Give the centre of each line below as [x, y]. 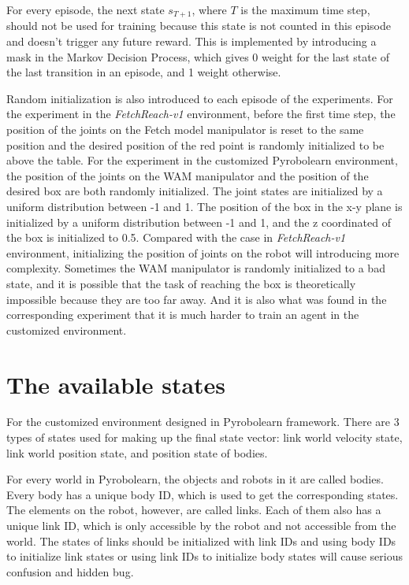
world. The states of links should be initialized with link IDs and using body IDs [201, 541]
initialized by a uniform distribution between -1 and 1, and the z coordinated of [199, 222]
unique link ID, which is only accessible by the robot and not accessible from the [201, 526]
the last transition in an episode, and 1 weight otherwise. [144, 72]
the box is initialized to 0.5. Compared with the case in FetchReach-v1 [176, 237]
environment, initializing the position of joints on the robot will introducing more [203, 252]
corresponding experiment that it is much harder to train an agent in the [183, 315]
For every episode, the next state [86, 9]
